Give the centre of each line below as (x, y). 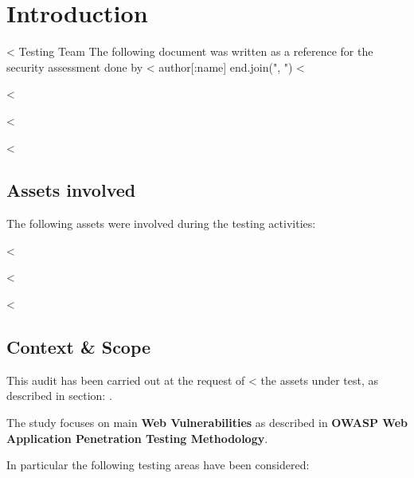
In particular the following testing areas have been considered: (158, 465)
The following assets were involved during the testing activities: (161, 223)
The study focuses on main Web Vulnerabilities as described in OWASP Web (207, 423)
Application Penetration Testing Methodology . (137, 438)
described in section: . (59, 396)
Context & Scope (79, 347)
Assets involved (71, 190)
